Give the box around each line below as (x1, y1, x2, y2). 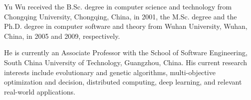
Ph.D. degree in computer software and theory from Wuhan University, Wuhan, (4, 21, 248, 31)
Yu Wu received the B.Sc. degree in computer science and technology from (4, 1, 232, 11)
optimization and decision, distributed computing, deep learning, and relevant (4, 77, 242, 87)
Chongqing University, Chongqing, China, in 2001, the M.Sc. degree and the (4, 11, 237, 21)
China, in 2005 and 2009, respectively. (4, 30, 120, 41)
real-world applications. (4, 86, 75, 97)
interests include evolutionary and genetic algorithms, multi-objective (4, 67, 216, 77)
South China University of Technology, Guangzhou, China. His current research (4, 57, 248, 67)
